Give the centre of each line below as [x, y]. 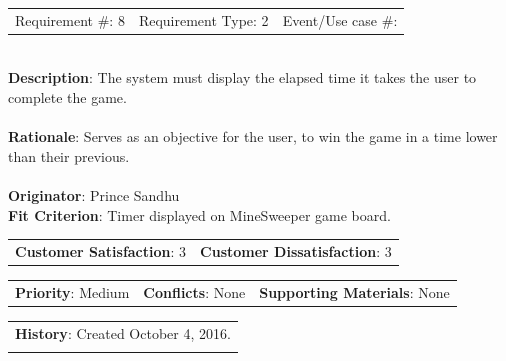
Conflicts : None [194, 291]
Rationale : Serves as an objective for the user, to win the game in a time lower [253, 136]
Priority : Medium [72, 291]
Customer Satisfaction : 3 [101, 250]
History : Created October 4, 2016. [123, 332]
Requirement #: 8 [70, 19]
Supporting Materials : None [354, 291]
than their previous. [69, 155]
